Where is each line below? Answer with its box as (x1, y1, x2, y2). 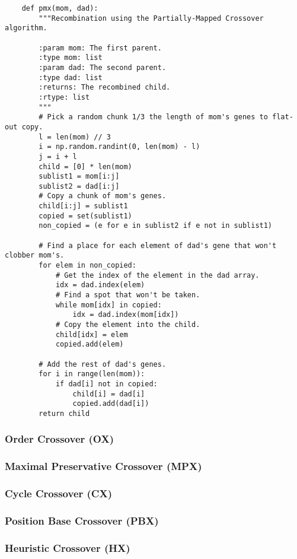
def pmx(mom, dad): (21, 4, 98, 12)
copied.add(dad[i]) (72, 399, 149, 408)
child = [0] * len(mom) (39, 162, 132, 171)
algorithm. (5, 24, 47, 33)
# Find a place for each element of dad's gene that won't (39, 241, 277, 250)
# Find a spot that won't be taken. (55, 291, 200, 300)
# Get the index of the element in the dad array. (55, 271, 260, 279)
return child (39, 409, 90, 418)
